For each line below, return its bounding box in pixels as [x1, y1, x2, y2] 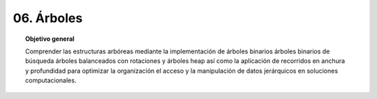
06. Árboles [13, 10, 83, 26]
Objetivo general [25, 35, 75, 43]
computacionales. [25, 76, 77, 84]
